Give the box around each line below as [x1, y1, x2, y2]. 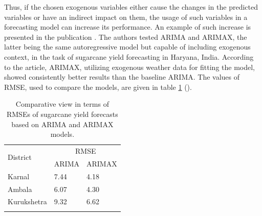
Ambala [8, 183, 32, 194]
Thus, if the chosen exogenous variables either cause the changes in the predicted [4, 2, 258, 12]
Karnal [8, 171, 30, 181]
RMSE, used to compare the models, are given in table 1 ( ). [4, 81, 192, 92]
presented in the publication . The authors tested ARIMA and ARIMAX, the [4, 31, 247, 42]
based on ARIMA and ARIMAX [11, 118, 114, 129]
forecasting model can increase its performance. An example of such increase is [4, 21, 251, 32]
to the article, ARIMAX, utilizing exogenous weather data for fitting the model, [4, 61, 255, 72]
